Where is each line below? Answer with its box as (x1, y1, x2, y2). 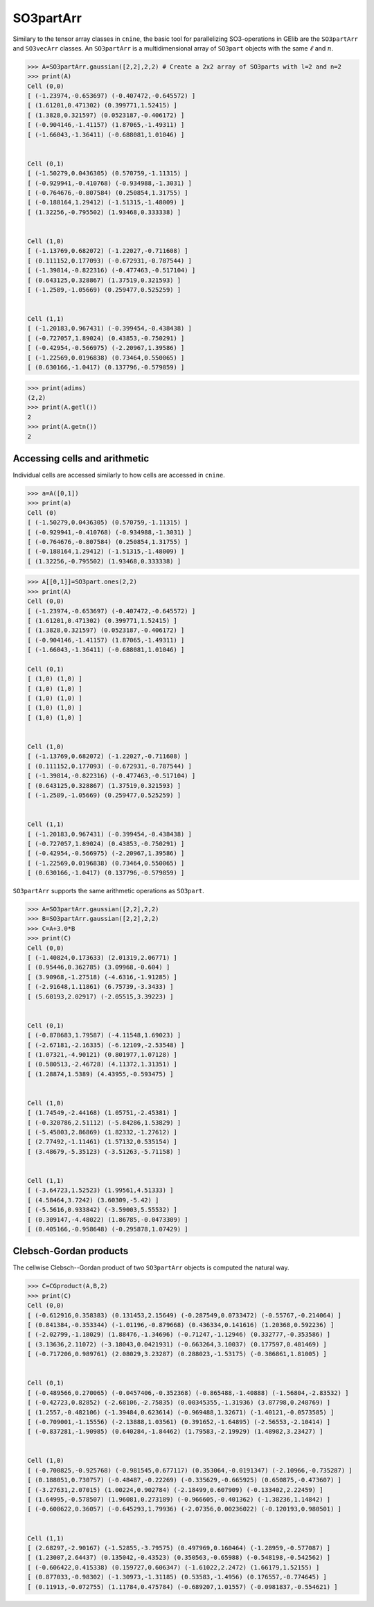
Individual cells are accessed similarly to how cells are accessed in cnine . (12, 471, 225, 480)
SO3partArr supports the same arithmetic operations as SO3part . (12, 887, 204, 895)
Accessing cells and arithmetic (12, 453, 150, 464)
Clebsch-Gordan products (12, 1245, 129, 1257)
